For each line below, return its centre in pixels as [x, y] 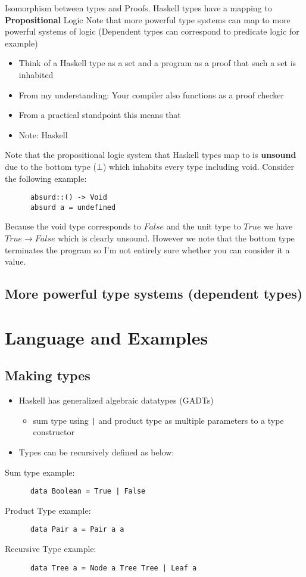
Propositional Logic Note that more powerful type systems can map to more [148, 19]
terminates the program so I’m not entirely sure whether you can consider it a [147, 249]
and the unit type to [204, 226]
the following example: [46, 178]
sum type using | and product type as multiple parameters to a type [158, 420]
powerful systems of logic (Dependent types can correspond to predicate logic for [152, 31]
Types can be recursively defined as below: [96, 452]
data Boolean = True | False [88, 491]
